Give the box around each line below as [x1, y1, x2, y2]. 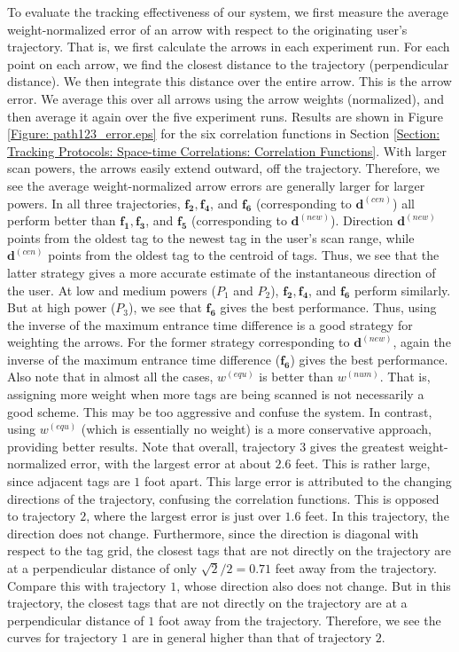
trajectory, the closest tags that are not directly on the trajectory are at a [7, 593, 408, 612]
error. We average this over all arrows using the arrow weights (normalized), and [7, 89, 445, 107]
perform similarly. [354, 280, 451, 299]
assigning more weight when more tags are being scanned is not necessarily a [7, 385, 424, 404]
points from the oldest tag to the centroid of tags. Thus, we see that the [48, 246, 440, 264]
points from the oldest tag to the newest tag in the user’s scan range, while [7, 228, 415, 247]
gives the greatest [309, 436, 405, 455]
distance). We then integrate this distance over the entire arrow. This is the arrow [7, 72, 452, 90]
